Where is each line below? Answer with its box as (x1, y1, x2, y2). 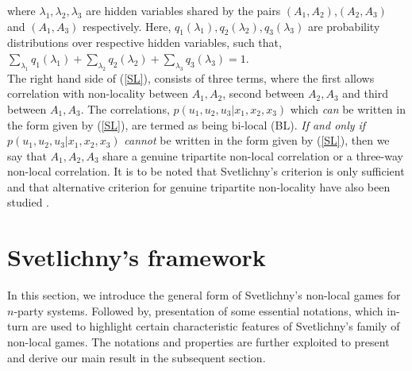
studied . (7, 194, 49, 211)
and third (342, 85, 388, 102)
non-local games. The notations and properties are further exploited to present (7, 333, 390, 350)
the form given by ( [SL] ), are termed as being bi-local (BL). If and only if (7, 116, 366, 133)
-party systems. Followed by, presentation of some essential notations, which (13, 302, 383, 319)
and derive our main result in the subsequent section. (7, 349, 266, 365)
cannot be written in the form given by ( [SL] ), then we (124, 132, 390, 149)
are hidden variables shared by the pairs (86, 2, 281, 18)
